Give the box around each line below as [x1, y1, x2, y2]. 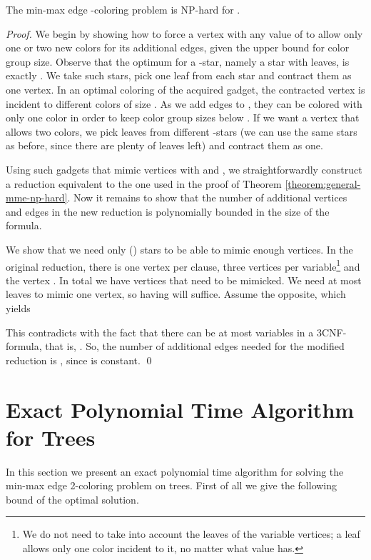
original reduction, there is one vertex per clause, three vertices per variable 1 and [6, 256, 360, 274]
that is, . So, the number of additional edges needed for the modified [45, 339, 345, 354]
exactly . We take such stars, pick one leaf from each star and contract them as [6, 68, 352, 83]
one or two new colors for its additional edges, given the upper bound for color [6, 40, 350, 55]
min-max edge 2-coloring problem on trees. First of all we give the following [6, 478, 337, 493]
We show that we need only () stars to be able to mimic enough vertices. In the [6, 241, 353, 256]
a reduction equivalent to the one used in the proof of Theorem [6, 176, 282, 191]
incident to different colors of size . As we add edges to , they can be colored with [6, 96, 362, 111]
